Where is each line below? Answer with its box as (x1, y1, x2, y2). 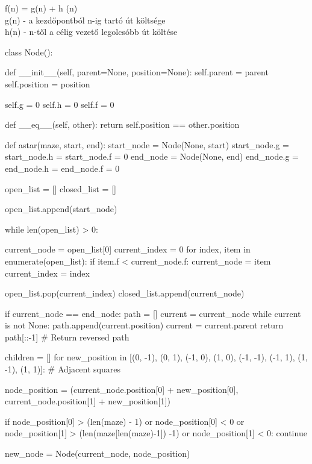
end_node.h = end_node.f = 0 (5, 161, 120, 174)
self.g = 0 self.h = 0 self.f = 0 (5, 98, 114, 110)
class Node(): (5, 45, 53, 58)
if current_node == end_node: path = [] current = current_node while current (5, 307, 301, 319)
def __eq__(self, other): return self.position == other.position (5, 118, 240, 131)
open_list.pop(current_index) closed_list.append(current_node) (5, 287, 245, 299)
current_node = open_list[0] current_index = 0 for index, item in (5, 243, 251, 256)
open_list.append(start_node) (5, 202, 117, 215)
